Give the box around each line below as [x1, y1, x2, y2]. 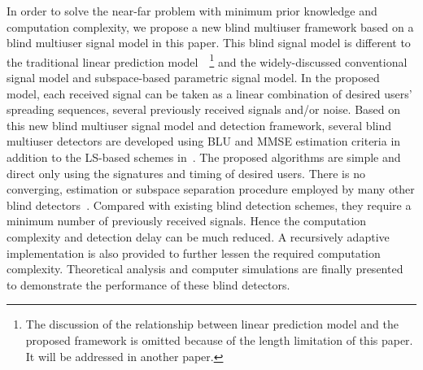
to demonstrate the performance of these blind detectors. [7, 276, 290, 293]
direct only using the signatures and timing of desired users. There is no [7, 164, 365, 181]
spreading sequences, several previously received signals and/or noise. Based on [7, 101, 401, 118]
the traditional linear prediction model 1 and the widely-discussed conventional [7, 50, 408, 70]
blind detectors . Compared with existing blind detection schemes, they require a [7, 196, 412, 213]
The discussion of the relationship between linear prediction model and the [25, 316, 399, 333]
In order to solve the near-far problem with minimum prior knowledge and [7, 2, 377, 19]
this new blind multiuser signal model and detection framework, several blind [7, 116, 391, 133]
